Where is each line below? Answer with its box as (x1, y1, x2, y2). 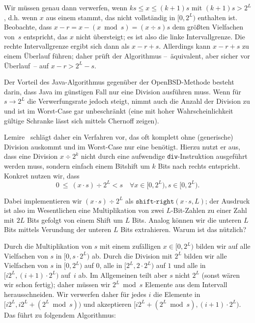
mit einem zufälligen (100, 241, 161, 251)
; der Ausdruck (205, 195, 250, 206)
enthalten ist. (198, 12, 238, 22)
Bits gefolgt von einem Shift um (27, 214, 123, 225)
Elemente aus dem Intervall (144, 279, 227, 290)
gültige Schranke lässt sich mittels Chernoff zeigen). (4, 115, 159, 125)
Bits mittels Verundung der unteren (4, 224, 112, 235)
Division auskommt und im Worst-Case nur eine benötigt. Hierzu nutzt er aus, (4, 141, 241, 151)
